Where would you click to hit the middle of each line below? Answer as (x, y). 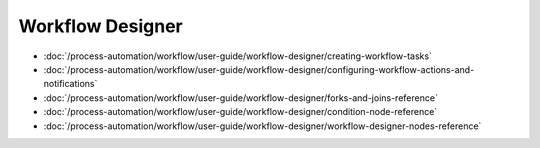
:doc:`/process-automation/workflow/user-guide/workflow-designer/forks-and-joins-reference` (241, 97)
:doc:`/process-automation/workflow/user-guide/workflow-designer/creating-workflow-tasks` (237, 56)
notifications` (70, 84)
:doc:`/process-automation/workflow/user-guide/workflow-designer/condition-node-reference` (240, 112)
